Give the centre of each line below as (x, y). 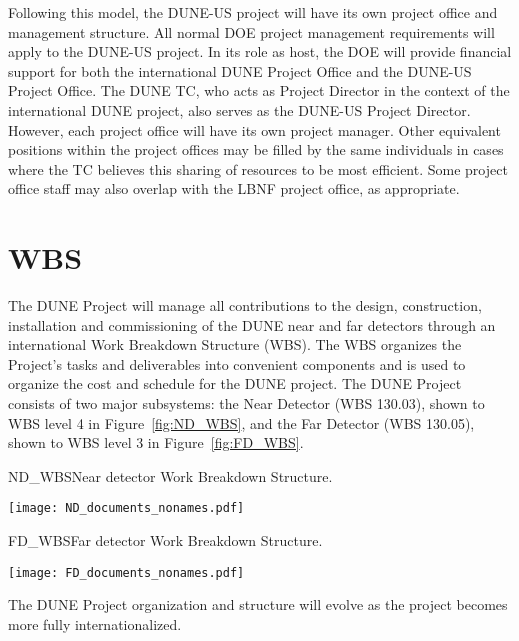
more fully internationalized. (95, 623)
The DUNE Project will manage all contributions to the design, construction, (245, 305)
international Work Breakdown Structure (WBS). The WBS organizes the (235, 344)
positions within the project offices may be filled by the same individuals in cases (256, 149)
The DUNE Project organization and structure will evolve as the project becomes (258, 604)
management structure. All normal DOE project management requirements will (251, 31)
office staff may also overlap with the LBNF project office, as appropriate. (234, 188)
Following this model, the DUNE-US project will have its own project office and (253, 12)
